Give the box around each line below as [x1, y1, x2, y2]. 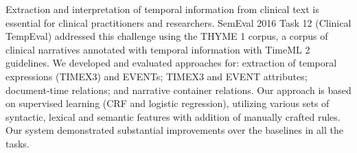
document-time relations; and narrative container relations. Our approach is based [5, 82, 352, 97]
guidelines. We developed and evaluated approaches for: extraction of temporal [5, 56, 337, 70]
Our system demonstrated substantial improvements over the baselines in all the [5, 123, 343, 137]
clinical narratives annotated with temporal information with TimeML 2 [5, 42, 310, 56]
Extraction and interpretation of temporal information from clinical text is [5, 2, 319, 16]
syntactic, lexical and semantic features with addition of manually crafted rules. [5, 109, 341, 123]
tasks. [5, 136, 30, 150]
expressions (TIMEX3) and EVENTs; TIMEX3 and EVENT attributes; [5, 69, 308, 83]
